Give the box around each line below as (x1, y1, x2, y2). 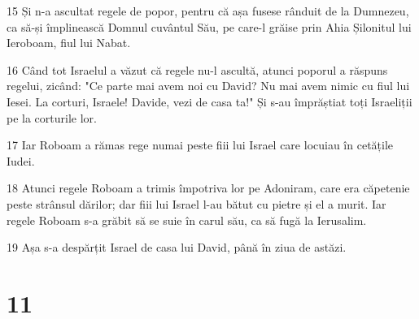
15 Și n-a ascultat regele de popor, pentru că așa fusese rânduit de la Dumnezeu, (7, 2, 409, 19)
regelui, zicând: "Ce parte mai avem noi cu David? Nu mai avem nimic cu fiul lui (7, 77, 410, 94)
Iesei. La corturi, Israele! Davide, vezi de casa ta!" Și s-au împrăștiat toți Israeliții (7, 93, 412, 110)
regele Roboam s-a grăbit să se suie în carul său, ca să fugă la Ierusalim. (7, 211, 367, 228)
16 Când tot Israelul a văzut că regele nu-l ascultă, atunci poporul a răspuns (7, 61, 388, 78)
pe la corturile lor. (7, 109, 97, 126)
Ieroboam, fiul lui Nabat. (7, 34, 131, 51)
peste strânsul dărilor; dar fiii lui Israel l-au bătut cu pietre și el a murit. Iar (7, 195, 386, 212)
